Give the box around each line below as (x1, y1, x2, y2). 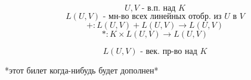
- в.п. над (141, 4, 176, 12)
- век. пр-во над (140, 47, 197, 56)
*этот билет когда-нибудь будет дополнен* (5, 64, 159, 76)
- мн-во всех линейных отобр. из (103, 12, 222, 21)
